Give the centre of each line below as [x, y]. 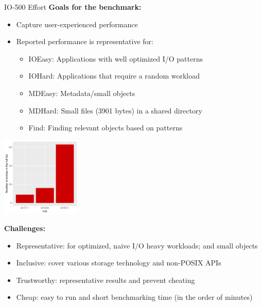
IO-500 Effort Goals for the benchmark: [73, 7]
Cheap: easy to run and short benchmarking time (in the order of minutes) [134, 297]
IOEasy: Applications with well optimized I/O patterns [116, 58]
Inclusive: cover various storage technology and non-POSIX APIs [119, 263]
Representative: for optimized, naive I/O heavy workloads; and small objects [137, 245]
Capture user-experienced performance [77, 24]
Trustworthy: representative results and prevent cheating [106, 280]
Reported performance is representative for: [85, 41]
